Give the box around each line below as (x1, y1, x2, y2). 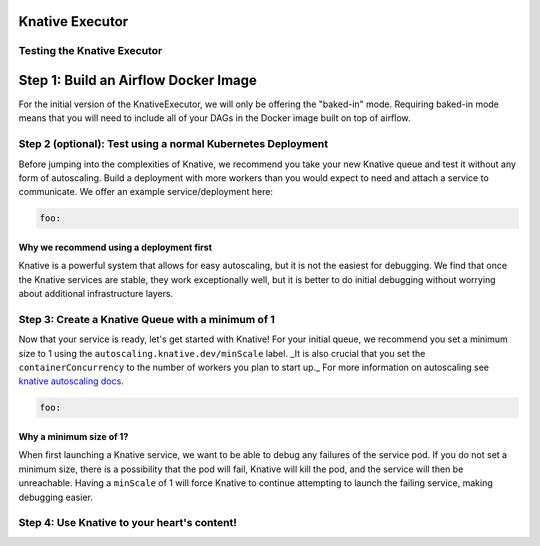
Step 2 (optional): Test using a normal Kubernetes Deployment (18, 137, 329, 151)
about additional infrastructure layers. (18, 288, 174, 300)
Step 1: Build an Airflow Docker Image (18, 72, 257, 89)
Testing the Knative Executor (18, 44, 163, 58)
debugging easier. (18, 491, 94, 503)
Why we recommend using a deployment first (18, 241, 213, 253)
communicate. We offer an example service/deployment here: (18, 186, 274, 198)
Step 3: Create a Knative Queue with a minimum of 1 (18, 312, 275, 326)
